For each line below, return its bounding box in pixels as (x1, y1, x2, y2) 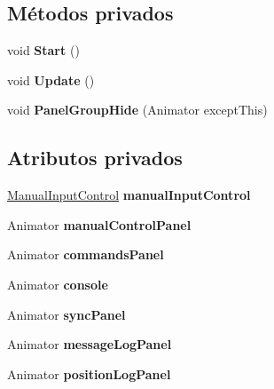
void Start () (7, 41, 80, 60)
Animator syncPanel (7, 305, 126, 323)
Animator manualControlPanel (7, 215, 192, 234)
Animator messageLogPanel (7, 335, 172, 353)
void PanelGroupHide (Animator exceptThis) (7, 100, 268, 119)
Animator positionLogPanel (7, 364, 171, 383)
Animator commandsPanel (7, 245, 164, 264)
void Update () (7, 70, 95, 89)
